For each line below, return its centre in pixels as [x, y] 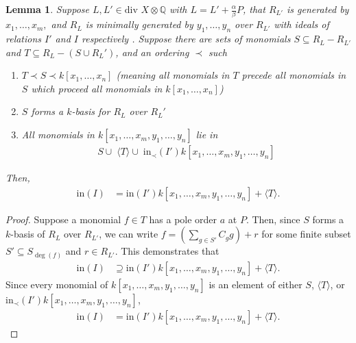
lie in [207, 135]
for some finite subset [306, 234]
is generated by [318, 9]
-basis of [28, 234]
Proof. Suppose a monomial [63, 219]
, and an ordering [152, 52]
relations [24, 39]
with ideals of [301, 24]
